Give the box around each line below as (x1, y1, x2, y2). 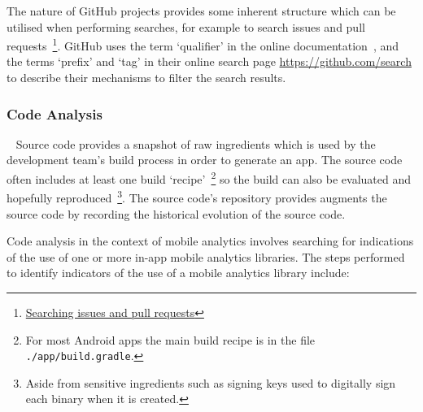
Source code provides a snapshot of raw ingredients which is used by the (15, 135, 376, 152)
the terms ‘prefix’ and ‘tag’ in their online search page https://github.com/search (7, 53, 412, 70)
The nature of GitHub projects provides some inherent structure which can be (7, 2, 396, 19)
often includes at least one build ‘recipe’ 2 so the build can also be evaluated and (7, 168, 411, 187)
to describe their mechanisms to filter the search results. (7, 69, 286, 86)
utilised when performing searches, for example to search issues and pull (7, 18, 365, 35)
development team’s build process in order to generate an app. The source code (7, 151, 403, 168)
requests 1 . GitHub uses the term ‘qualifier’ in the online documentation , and (7, 35, 399, 54)
